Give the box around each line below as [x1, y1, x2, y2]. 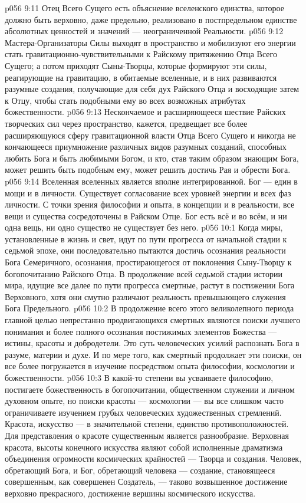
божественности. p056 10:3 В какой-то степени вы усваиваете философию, [5, 372, 274, 383]
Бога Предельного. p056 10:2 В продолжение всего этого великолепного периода [5, 302, 294, 314]
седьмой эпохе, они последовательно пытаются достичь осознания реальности [5, 244, 286, 257]
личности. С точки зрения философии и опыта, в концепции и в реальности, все [5, 198, 295, 211]
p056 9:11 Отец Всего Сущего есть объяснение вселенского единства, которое [5, 2, 284, 14]
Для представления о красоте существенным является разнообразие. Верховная [5, 429, 289, 441]
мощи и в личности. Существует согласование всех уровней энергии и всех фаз [5, 186, 291, 199]
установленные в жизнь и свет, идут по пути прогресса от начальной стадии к [5, 232, 287, 245]
